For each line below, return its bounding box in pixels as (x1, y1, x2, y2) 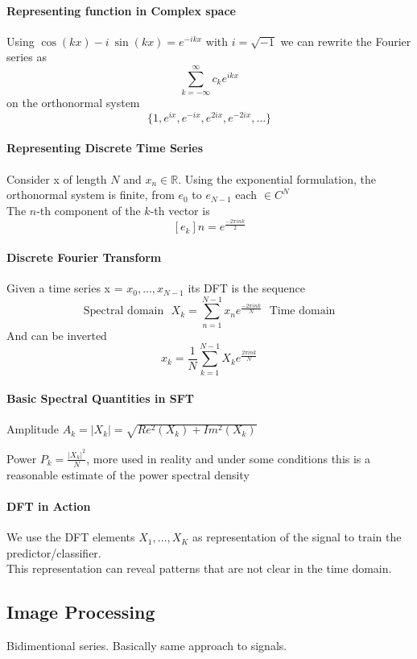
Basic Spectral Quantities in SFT (6, 390, 195, 407)
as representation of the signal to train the (192, 528, 402, 545)
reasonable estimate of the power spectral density (6, 466, 250, 483)
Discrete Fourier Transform (6, 248, 162, 265)
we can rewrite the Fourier (280, 32, 411, 49)
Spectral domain (83, 305, 164, 317)
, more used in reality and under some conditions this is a (86, 450, 371, 466)
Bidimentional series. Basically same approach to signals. (6, 637, 287, 654)
